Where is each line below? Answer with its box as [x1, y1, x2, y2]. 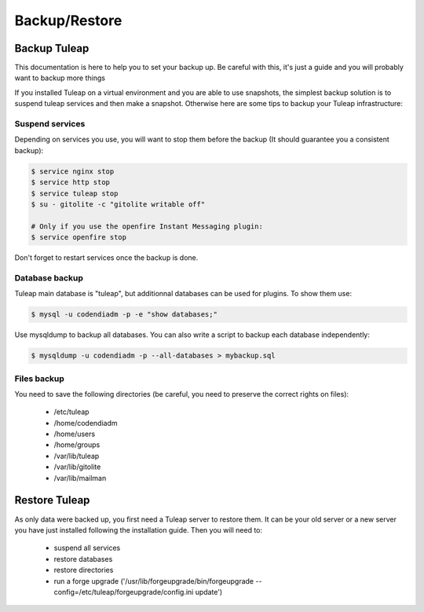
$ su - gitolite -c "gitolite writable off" [31, 200, 206, 208]
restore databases [53, 554, 113, 563]
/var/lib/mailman [53, 473, 107, 482]
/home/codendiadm [53, 418, 118, 427]
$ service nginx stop [31, 167, 115, 176]
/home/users [53, 429, 96, 439]
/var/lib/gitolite [53, 462, 101, 471]
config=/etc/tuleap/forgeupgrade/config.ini [53, 587, 194, 596]
